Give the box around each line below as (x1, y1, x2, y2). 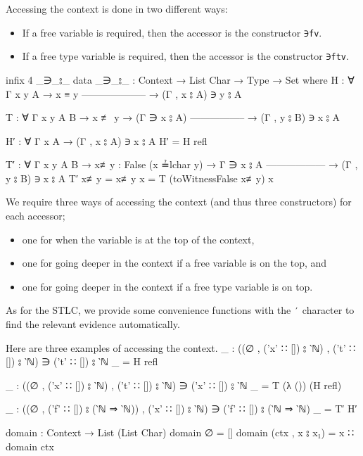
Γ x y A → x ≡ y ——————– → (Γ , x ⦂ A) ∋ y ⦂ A (6, 86, 242, 101)
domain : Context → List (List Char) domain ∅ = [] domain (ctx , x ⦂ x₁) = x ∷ (6, 425, 355, 440)
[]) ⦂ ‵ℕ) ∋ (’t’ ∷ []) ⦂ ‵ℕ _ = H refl (6, 354, 158, 369)
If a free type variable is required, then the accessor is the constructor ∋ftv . (22, 49, 349, 63)
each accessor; (6, 208, 65, 223)
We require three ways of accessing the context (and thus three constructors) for (6, 194, 352, 209)
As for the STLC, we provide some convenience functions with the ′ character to (6, 303, 355, 317)
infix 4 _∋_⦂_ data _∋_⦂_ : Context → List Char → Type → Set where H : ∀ (6, 72, 355, 87)
